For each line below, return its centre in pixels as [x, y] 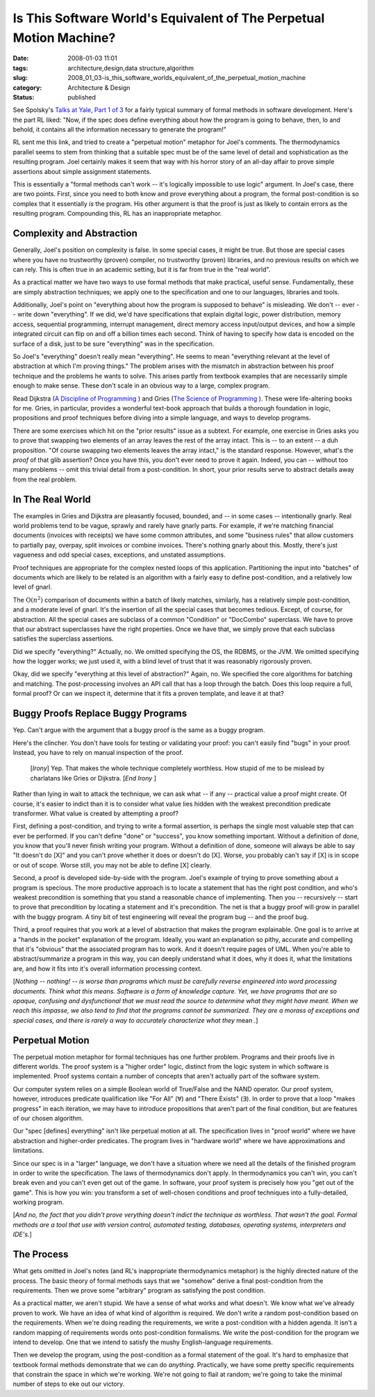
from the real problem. [45, 479]
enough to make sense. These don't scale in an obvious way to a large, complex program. [141, 385]
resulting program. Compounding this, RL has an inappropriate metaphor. [117, 214]
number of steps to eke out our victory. [69, 1384]
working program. [38, 1202]
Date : [21, 58]
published [82, 97]
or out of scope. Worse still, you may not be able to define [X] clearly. [112, 865]
